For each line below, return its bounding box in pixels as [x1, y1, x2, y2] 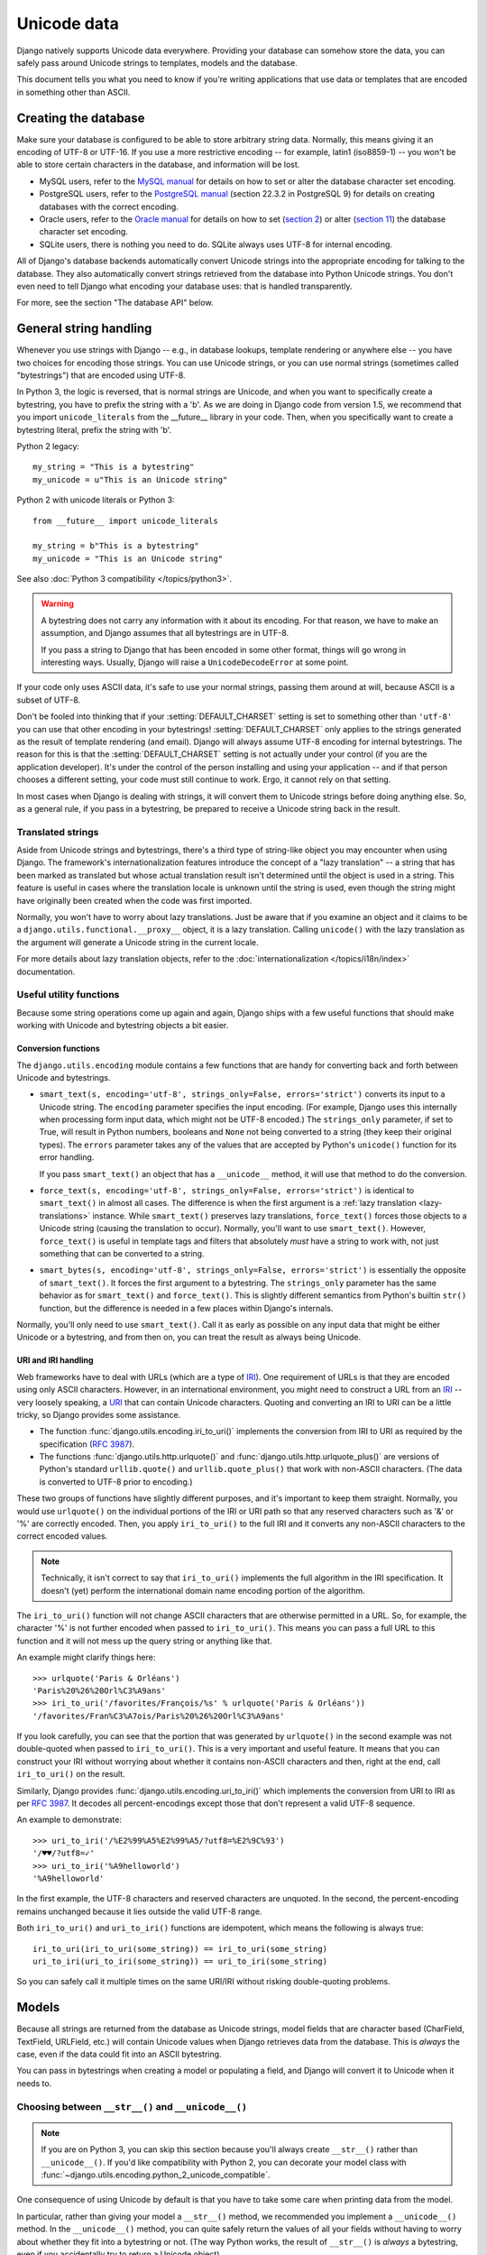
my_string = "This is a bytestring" [32, 462, 195, 473]
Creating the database [16, 110, 145, 125]
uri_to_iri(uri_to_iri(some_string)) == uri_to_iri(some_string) [32, 1956, 328, 1966]
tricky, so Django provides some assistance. [16, 1409, 181, 1420]
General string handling [16, 321, 152, 336]
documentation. [16, 966, 76, 977]
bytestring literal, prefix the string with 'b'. [16, 424, 172, 435]
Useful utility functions [16, 989, 120, 1001]
